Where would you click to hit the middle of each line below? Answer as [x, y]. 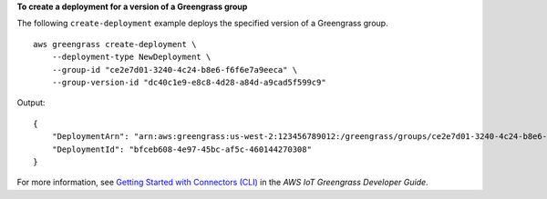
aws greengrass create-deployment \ [115, 44]
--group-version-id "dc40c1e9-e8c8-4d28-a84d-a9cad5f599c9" [189, 82]
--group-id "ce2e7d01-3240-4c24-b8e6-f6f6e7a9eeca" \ [175, 70]
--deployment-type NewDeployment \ [131, 57]
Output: [31, 103]
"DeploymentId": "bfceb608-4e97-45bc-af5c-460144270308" [181, 149]
